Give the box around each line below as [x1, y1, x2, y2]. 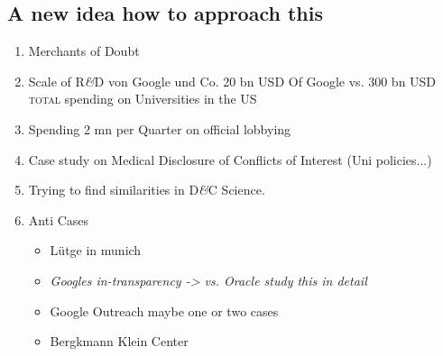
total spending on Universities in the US [28, 89, 257, 108]
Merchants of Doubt [28, 41, 140, 60]
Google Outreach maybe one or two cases [50, 301, 279, 320]
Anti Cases [28, 210, 89, 229]
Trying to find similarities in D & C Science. [28, 180, 265, 199]
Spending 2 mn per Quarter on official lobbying [28, 119, 291, 138]
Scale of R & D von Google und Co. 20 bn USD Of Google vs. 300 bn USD [28, 71, 437, 90]
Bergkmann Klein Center [50, 332, 189, 351]
